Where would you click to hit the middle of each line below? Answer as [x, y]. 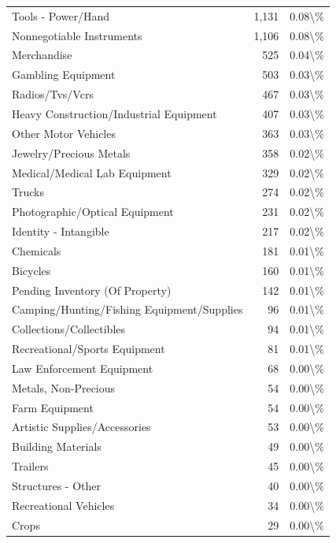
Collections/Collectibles [69, 329]
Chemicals [37, 250]
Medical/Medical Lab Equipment [92, 172]
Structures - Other [56, 485]
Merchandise [42, 55]
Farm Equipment [53, 407]
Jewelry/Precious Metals [71, 152]
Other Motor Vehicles [64, 133]
